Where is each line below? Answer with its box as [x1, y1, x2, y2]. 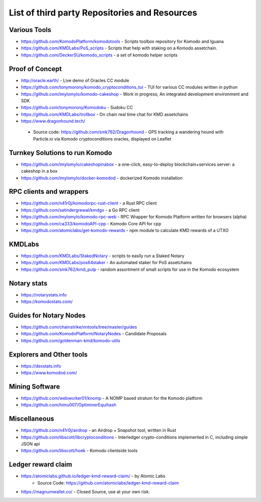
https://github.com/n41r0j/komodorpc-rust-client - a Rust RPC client [21, 200, 157, 206]
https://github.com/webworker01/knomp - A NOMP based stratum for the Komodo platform [21, 395, 203, 401]
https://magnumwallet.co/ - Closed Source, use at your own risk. [21, 489, 150, 495]
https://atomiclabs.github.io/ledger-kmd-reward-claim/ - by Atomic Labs [21, 473, 165, 479]
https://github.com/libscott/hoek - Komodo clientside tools [21, 448, 138, 454]
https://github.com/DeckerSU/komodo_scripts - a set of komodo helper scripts [21, 52, 178, 58]
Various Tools [9, 26, 52, 34]
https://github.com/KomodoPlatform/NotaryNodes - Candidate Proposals [21, 331, 167, 337]
